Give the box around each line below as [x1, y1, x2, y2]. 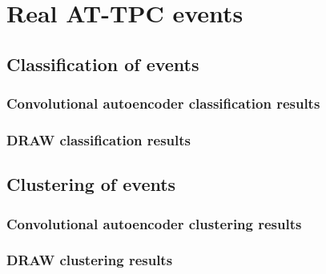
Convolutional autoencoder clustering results [6, 213, 302, 233]
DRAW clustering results [6, 250, 173, 270]
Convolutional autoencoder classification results [6, 93, 320, 113]
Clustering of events [6, 172, 176, 197]
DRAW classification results [6, 129, 191, 149]
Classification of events [6, 51, 199, 76]
